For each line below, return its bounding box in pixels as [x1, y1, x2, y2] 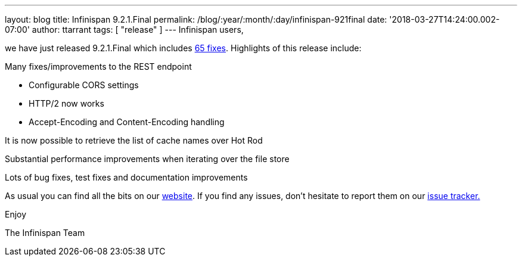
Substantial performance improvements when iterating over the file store [5, 154, 290, 164]
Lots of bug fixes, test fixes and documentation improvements [5, 172, 248, 182]
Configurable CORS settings [29, 80, 139, 90]
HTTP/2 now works [29, 98, 104, 108]
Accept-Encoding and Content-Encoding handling [29, 117, 225, 127]
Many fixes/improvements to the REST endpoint [5, 61, 192, 72]
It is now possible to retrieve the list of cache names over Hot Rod [5, 135, 263, 145]
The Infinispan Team [5, 228, 85, 238]
